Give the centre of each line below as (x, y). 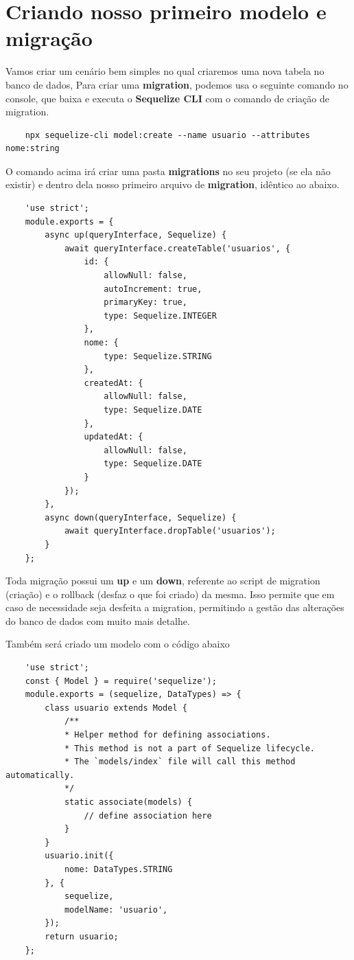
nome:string (33, 149)
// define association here (148, 815)
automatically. (40, 775)
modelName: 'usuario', (116, 910)
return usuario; (82, 936)
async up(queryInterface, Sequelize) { (136, 235)
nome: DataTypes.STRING (118, 869)
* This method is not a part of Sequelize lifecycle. (190, 748)
